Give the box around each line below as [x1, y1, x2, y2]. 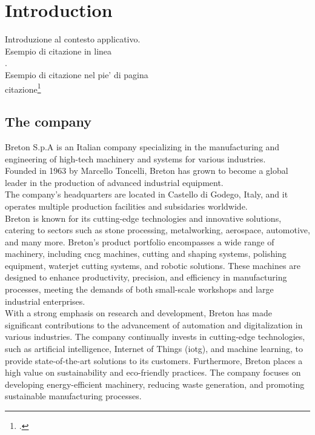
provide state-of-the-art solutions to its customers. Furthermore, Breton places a [5, 354, 303, 367]
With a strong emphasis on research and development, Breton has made [5, 307, 272, 319]
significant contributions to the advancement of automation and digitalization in [5, 318, 303, 331]
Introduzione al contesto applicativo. [5, 33, 141, 45]
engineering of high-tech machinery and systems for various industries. [5, 152, 266, 165]
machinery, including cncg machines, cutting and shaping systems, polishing [5, 247, 287, 260]
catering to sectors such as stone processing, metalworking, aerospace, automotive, [5, 224, 310, 236]
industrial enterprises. [5, 294, 85, 307]
